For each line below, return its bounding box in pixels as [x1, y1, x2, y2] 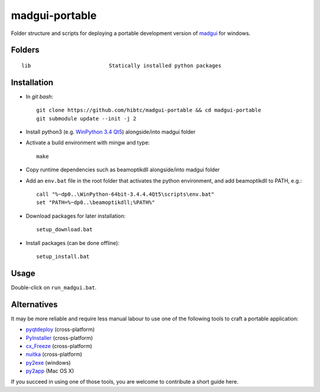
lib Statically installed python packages [21, 62, 222, 69]
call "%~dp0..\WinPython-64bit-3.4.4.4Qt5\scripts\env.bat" [36, 190, 215, 197]
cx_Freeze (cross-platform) [25, 342, 92, 349]
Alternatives [11, 299, 58, 310]
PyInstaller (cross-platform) [25, 334, 93, 341]
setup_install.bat [36, 253, 90, 260]
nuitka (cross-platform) [25, 350, 82, 358]
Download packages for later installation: [25, 212, 126, 219]
